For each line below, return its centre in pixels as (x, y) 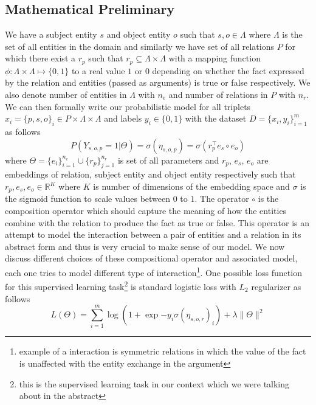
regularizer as (276, 286)
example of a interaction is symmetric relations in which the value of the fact (163, 351)
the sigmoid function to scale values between (88, 199)
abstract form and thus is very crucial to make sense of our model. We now (145, 246)
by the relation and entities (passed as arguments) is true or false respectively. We (158, 82)
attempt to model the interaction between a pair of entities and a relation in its (153, 234)
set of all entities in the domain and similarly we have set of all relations (139, 46)
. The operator (222, 199)
